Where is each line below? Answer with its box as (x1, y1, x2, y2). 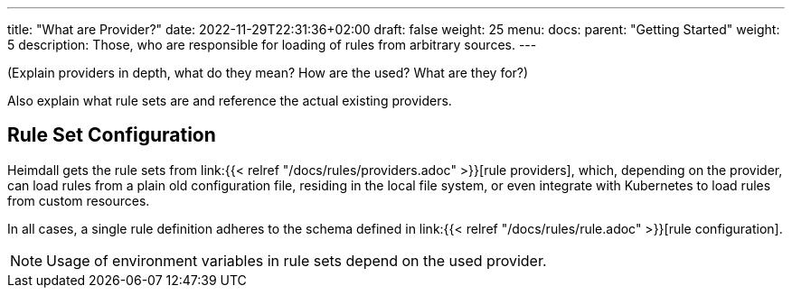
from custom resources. (7, 192, 150, 208)
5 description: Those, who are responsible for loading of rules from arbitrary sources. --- (7, 37, 537, 52)
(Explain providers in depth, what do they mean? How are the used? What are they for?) (7, 65, 529, 80)
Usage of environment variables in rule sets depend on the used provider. (46, 251, 547, 270)
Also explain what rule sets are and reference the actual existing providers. (7, 93, 452, 108)
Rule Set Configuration (7, 124, 216, 147)
